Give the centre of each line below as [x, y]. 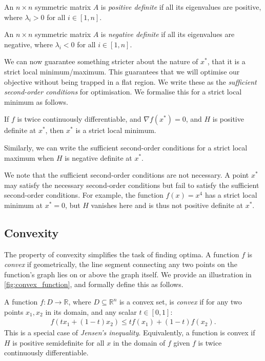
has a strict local [231, 195]
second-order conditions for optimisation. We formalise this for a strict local [123, 92]
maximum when [29, 157]
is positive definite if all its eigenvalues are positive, [181, 7]
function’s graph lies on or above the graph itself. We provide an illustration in [128, 274]
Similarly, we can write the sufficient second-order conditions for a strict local [126, 147]
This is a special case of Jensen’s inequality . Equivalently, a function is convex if [130, 332]
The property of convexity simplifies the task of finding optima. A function [122, 254]
